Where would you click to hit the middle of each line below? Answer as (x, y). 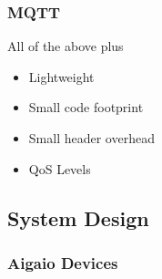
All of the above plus (66, 46)
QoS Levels (60, 168)
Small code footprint (86, 107)
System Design (78, 217)
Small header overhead (91, 138)
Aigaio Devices (63, 262)
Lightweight (61, 76)
